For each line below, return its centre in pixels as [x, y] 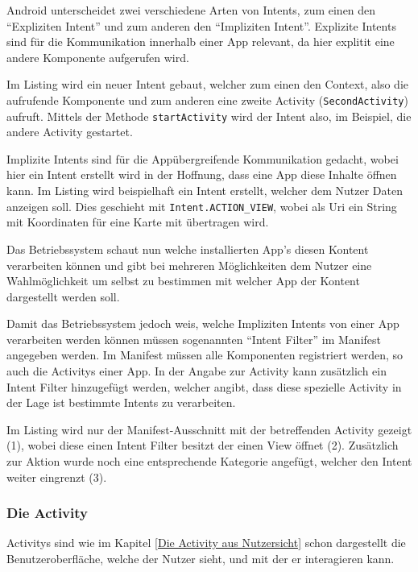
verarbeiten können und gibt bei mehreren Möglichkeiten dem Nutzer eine [189, 265]
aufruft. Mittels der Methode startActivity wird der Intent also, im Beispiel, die [209, 116]
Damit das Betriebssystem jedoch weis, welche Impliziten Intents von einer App [203, 323]
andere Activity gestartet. [70, 132]
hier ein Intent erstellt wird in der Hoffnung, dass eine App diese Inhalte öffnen [202, 174]
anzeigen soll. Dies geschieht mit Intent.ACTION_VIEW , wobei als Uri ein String [202, 206]
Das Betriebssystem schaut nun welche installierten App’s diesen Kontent [188, 249]
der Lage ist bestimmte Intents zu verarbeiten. [121, 402]
